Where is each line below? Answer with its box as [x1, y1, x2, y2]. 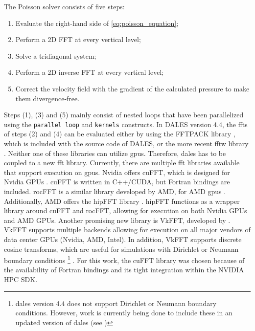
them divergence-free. [15, 93, 80, 103]
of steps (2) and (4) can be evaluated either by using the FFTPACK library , [4, 129, 235, 139]
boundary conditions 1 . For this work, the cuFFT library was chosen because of [4, 254, 245, 265]
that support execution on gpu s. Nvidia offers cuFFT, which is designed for [4, 167, 230, 177]
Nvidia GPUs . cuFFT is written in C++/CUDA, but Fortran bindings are [4, 177, 230, 187]
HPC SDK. [4, 274, 38, 284]
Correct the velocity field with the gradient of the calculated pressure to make [15, 83, 250, 93]
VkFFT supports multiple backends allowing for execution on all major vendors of [4, 224, 251, 235]
